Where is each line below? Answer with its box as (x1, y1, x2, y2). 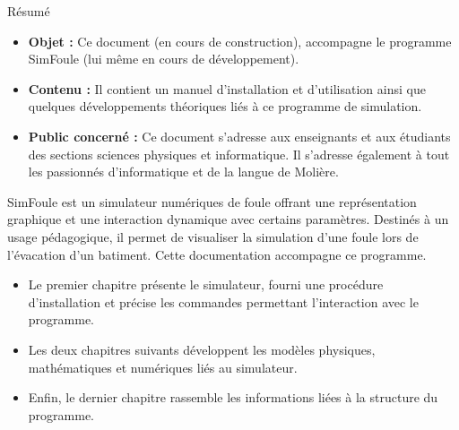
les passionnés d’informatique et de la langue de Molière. (28, 162, 339, 181)
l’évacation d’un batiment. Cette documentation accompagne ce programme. (7, 245, 427, 263)
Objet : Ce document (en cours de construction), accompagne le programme (28, 31, 452, 50)
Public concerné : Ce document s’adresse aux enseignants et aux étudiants (28, 126, 451, 145)
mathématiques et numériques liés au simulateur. (28, 357, 298, 376)
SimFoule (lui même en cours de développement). (28, 49, 299, 68)
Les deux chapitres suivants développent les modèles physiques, (28, 340, 376, 358)
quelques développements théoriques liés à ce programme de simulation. (28, 97, 422, 116)
